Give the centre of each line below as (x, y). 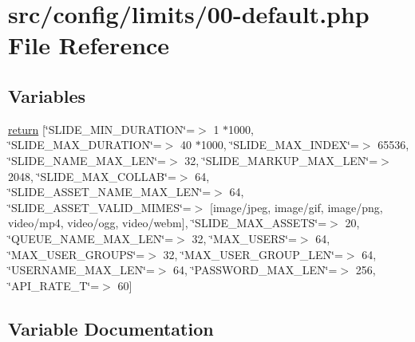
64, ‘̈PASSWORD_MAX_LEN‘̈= (255, 270)
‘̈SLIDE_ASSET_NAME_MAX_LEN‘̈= (110, 192)
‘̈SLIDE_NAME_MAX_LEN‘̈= (87, 160)
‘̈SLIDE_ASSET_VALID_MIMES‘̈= (100, 207)
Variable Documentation (111, 328)
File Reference (89, 45)
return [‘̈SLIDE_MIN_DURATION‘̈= (102, 129)
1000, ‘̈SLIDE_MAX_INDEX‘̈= (280, 145)
